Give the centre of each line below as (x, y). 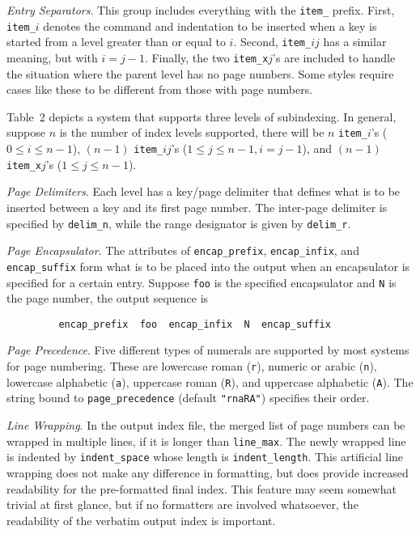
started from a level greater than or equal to (116, 42)
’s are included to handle (334, 57)
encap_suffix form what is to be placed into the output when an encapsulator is (208, 266)
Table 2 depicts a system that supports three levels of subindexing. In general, (202, 116)
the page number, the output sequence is (108, 298)
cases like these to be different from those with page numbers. (160, 89)
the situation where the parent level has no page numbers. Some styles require (200, 73)
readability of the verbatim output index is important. (141, 520)
